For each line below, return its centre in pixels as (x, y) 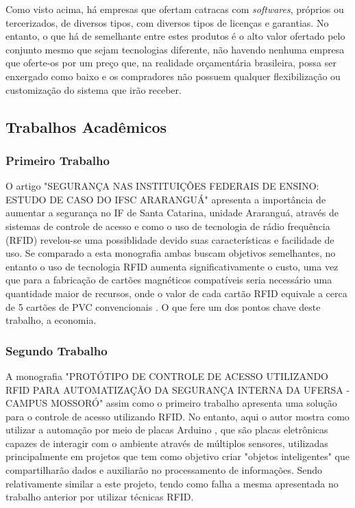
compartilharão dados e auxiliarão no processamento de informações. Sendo (164, 470)
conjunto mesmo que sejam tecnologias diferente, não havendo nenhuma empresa (175, 49)
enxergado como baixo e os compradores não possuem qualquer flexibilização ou (173, 76)
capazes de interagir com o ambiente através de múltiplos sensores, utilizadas (167, 443)
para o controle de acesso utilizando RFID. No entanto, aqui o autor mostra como (177, 416)
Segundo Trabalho (57, 350)
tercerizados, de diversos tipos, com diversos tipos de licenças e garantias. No (167, 22)
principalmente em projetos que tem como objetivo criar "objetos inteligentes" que (177, 456)
